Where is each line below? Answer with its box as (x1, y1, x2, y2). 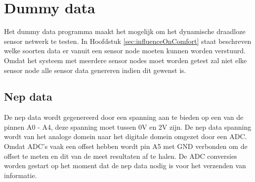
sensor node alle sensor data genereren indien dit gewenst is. (4, 65, 186, 75)
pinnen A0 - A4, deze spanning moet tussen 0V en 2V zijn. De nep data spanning (4, 121, 252, 132)
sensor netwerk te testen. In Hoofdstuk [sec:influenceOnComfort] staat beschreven (4, 36, 252, 46)
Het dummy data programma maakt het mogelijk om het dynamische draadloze (4, 26, 246, 36)
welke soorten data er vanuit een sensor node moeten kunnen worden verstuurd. (4, 45, 246, 56)
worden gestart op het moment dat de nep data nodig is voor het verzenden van (4, 160, 246, 171)
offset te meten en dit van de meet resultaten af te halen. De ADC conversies (4, 150, 237, 161)
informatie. (4, 170, 37, 180)
